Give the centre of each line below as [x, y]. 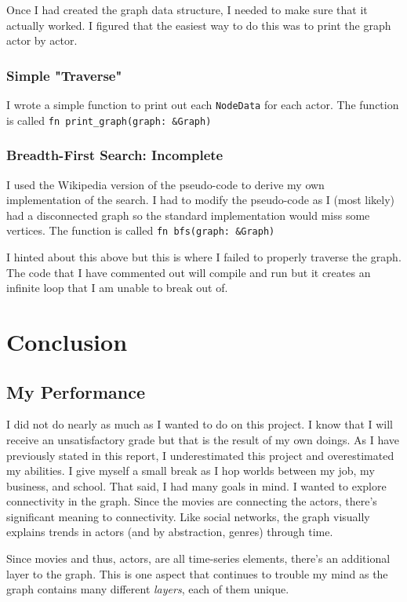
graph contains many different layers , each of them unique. [148, 589]
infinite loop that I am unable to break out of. [117, 288]
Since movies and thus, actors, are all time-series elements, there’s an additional [198, 558]
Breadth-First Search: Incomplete [115, 155]
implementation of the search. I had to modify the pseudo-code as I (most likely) [200, 200]
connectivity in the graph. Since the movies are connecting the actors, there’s [192, 501]
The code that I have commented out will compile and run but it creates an [189, 272]
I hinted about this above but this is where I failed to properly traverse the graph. [204, 256]
